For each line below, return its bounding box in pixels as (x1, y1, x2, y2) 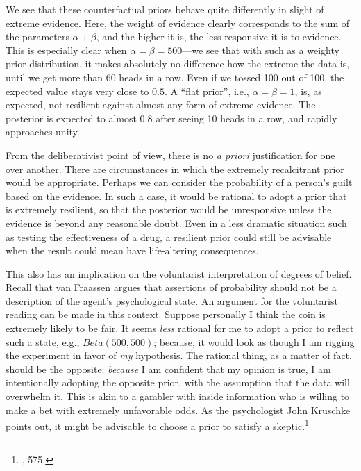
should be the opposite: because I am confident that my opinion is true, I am (6, 361, 331, 376)
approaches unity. (6, 124, 80, 139)
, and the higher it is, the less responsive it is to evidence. (96, 29, 342, 44)
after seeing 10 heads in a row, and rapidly (156, 110, 337, 125)
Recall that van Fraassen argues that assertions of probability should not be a (6, 280, 337, 295)
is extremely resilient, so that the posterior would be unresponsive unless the (6, 202, 332, 217)
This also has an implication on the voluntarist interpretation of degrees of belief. (6, 266, 352, 281)
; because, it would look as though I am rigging (153, 334, 355, 349)
